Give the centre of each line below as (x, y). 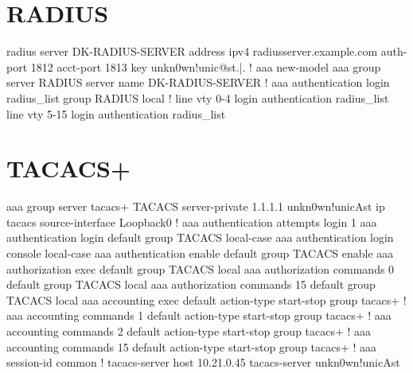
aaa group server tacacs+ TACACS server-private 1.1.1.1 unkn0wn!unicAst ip (196, 206)
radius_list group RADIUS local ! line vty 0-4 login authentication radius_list (198, 97)
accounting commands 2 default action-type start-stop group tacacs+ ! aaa (189, 330)
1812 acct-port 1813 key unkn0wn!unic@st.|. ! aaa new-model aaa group (206, 66)
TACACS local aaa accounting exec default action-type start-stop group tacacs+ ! (206, 299)
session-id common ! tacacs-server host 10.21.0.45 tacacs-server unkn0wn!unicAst (203, 362)
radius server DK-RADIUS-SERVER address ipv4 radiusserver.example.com (192, 51)
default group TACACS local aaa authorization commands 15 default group (191, 284)
